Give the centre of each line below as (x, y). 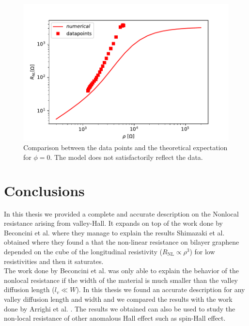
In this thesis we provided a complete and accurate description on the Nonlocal (121, 213)
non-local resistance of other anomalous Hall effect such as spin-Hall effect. (115, 318)
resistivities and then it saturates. (54, 261)
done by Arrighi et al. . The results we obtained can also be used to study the (120, 308)
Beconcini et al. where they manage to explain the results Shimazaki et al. (114, 232)
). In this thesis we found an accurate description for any (161, 289)
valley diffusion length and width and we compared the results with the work (118, 299)
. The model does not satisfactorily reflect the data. (126, 157)
